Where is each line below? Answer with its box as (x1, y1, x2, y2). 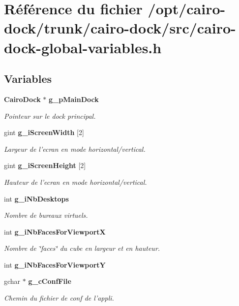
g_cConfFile (28, 276, 71, 286)
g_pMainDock (49, 94, 99, 104)
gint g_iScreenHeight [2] (4, 160, 86, 170)
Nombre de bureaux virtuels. (4, 210, 88, 220)
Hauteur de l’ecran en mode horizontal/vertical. (4, 176, 147, 187)
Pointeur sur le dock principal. (4, 110, 96, 121)
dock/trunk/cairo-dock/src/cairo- (4, 18, 236, 38)
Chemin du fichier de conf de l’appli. (4, 293, 114, 303)
